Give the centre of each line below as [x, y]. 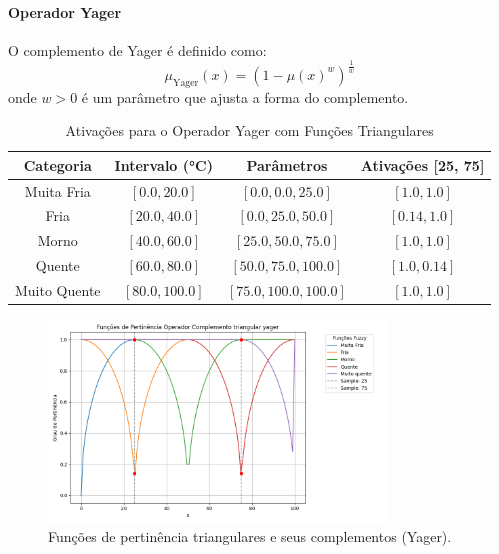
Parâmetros [287, 164]
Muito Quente [58, 289]
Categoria [57, 164]
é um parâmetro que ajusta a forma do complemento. [245, 96]
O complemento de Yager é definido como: [137, 49]
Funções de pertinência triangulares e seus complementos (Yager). [250, 536]
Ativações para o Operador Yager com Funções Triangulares [249, 130]
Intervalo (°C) [163, 164]
